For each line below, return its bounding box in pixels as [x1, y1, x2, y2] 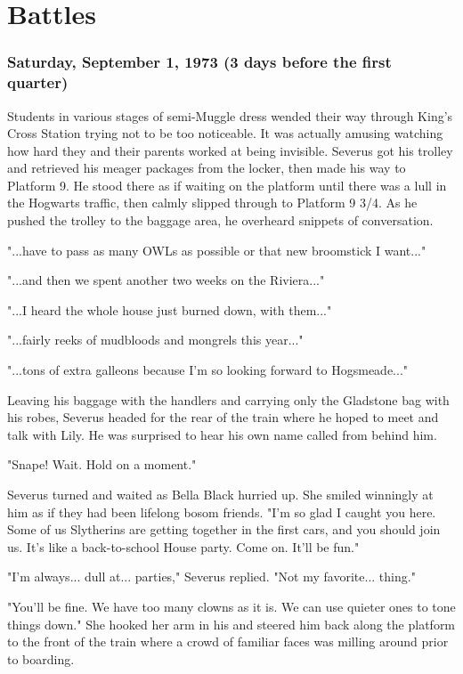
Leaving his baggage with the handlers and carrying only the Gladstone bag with [7, 390, 450, 409]
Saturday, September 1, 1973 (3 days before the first [7, 51, 392, 73]
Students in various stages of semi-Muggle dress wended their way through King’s [7, 106, 453, 125]
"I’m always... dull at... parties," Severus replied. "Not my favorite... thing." [7, 567, 416, 586]
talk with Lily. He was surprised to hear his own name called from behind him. [7, 425, 437, 443]
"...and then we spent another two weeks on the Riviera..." [7, 271, 325, 289]
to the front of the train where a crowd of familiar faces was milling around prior [7, 632, 449, 651]
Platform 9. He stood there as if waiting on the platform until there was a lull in [7, 175, 447, 194]
